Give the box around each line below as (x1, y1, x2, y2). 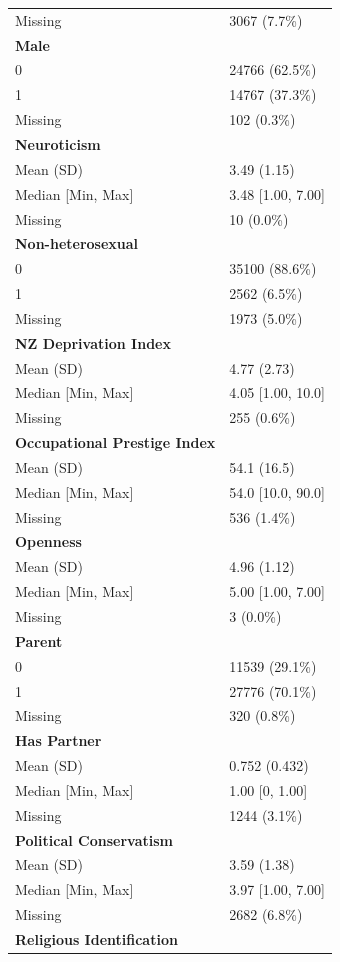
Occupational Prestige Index (15, 432, 216, 453)
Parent (15, 630, 63, 651)
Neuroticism (15, 133, 101, 154)
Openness (15, 531, 82, 552)
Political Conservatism (15, 829, 173, 850)
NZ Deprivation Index (15, 332, 171, 353)
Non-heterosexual (15, 233, 139, 254)
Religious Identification (15, 928, 178, 949)
